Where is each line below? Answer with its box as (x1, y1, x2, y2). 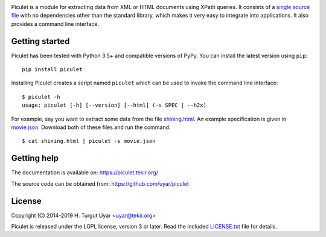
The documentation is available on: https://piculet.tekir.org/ (11, 169, 158, 176)
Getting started (11, 36, 70, 46)
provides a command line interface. (11, 20, 100, 27)
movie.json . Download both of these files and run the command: (11, 124, 171, 131)
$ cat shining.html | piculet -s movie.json (22, 137, 156, 145)
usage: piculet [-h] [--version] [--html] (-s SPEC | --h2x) (22, 102, 206, 109)
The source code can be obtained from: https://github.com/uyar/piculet (11, 180, 190, 187)
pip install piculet (22, 66, 83, 73)
